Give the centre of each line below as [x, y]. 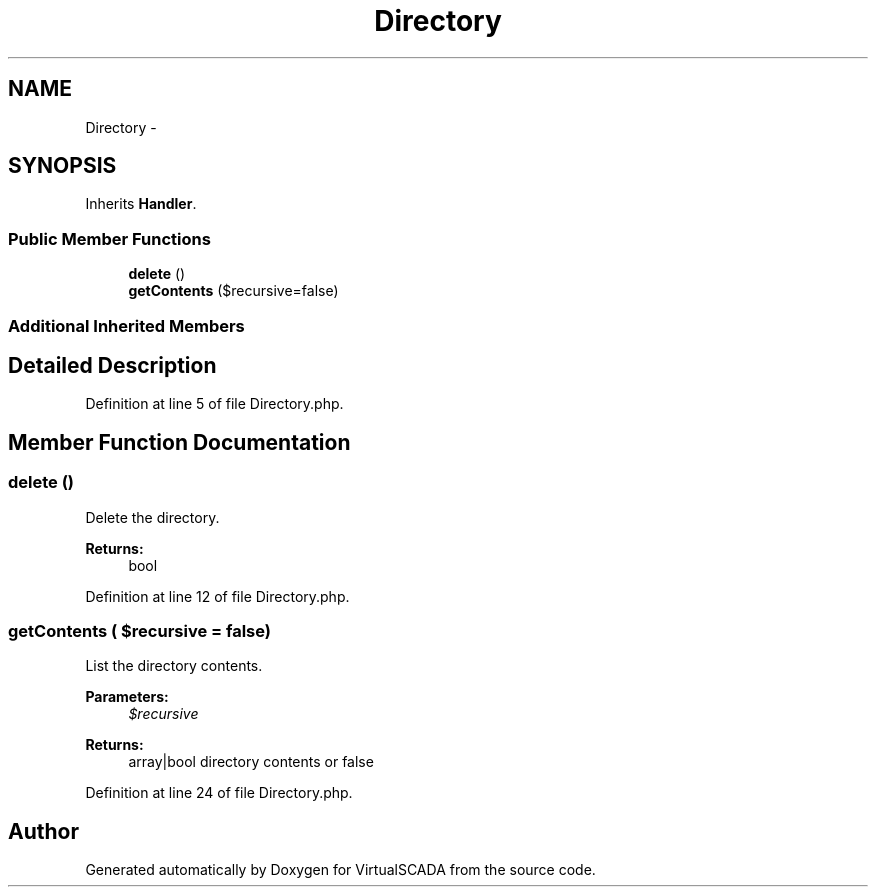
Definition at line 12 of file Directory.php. [217, 596]
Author [43, 831]
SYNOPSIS [62, 166]
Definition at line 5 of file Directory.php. [214, 404]
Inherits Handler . [141, 204]
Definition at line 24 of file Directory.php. [219, 793]
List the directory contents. [174, 666]
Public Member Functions [109, 238]
